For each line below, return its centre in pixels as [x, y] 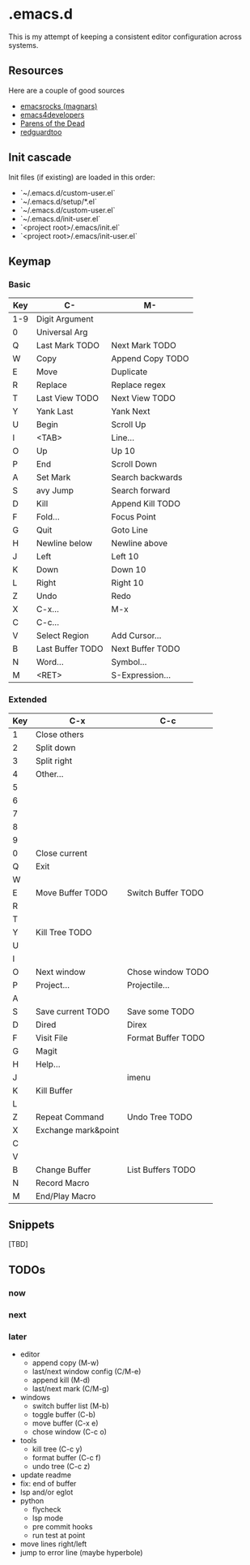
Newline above [140, 543]
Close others [60, 734]
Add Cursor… [136, 636]
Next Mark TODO [144, 346]
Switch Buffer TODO [165, 892]
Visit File [52, 1037]
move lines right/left [53, 1544]
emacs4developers [52, 114]
